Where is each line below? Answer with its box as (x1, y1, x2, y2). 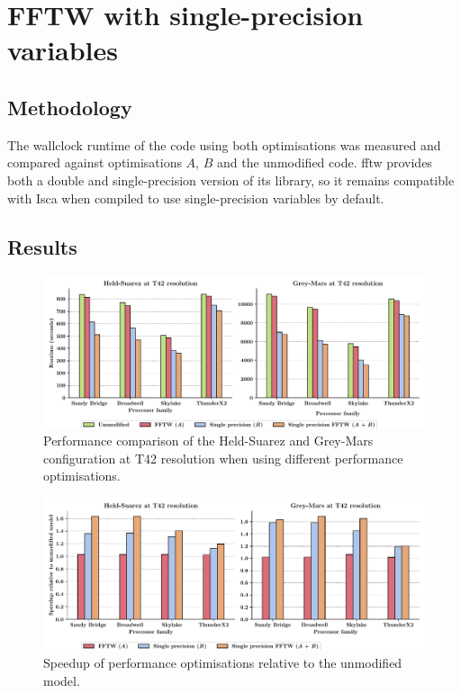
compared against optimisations (7, 153, 182, 172)
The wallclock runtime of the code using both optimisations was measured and (7, 135, 441, 154)
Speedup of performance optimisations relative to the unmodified (43, 653, 402, 671)
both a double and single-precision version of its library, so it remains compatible (7, 170, 455, 189)
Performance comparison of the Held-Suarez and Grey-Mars (43, 431, 374, 450)
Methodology (7, 93, 132, 121)
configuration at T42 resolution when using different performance (43, 448, 403, 467)
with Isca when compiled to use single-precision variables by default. (7, 188, 384, 207)
